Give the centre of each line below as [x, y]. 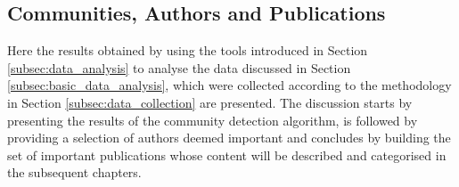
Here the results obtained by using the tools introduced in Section [188, 50]
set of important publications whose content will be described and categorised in [227, 154]
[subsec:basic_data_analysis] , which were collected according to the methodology [229, 85]
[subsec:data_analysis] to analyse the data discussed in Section [179, 67]
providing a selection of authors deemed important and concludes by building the [229, 138]
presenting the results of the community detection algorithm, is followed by [213, 120]
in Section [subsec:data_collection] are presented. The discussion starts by [210, 102]
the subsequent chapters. [74, 172]
